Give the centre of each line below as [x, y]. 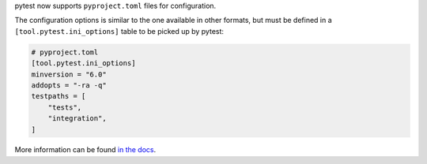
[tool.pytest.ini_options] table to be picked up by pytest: [119, 31]
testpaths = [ [59, 96]
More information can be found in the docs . [85, 150]
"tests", [65, 107]
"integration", [77, 119]
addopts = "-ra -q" [69, 85]
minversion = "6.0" [69, 74]
